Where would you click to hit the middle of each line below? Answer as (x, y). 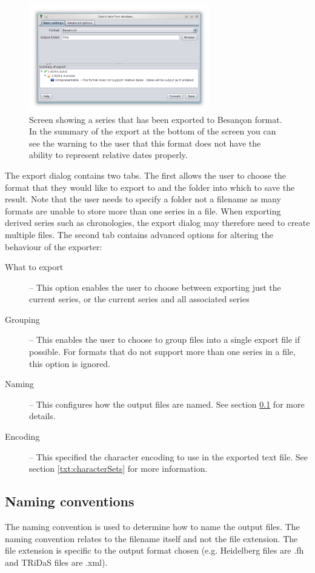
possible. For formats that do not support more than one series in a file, (162, 352)
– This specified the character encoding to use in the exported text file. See (168, 456)
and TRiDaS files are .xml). (56, 562)
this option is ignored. (70, 363)
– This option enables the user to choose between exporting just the (155, 287)
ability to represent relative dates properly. (108, 155)
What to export (34, 267)
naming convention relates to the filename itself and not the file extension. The (151, 538)
